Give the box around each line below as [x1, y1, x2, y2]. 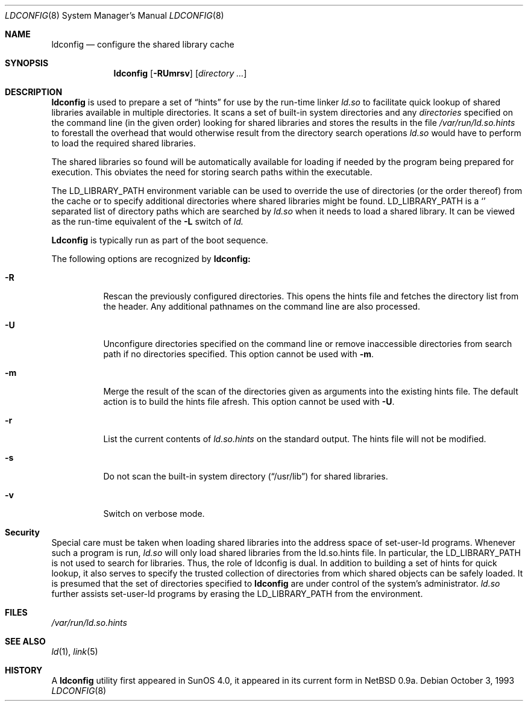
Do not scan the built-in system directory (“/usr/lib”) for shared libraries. [103, 471, 388, 481]
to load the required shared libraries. [51, 138, 196, 148]
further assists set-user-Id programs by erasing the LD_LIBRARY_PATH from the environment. [51, 589, 423, 599]
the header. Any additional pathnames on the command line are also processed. [103, 301, 420, 311]
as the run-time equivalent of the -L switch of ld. [51, 216, 244, 226]
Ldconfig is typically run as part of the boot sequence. [51, 235, 268, 245]
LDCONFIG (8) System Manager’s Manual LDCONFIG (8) [5, 10, 224, 20]
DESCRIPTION [5, 87, 63, 97]
